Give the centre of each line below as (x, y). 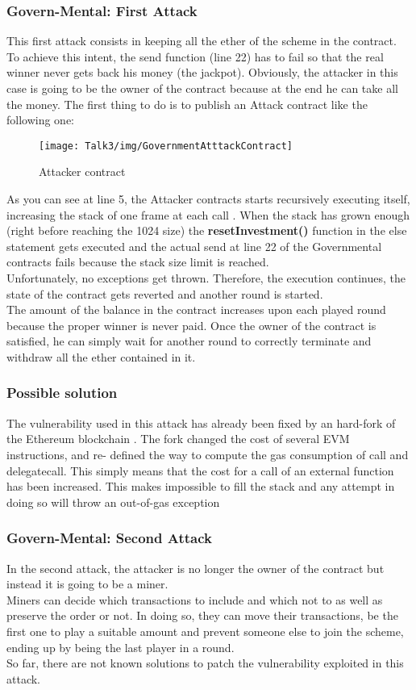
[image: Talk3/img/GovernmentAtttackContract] (166, 146)
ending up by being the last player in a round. (121, 647)
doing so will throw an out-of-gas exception (113, 502)
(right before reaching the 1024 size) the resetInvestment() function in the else (207, 230)
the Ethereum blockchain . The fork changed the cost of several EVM (178, 439)
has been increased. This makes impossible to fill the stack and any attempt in (201, 486)
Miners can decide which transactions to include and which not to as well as (195, 599)
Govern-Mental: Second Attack (109, 538)
